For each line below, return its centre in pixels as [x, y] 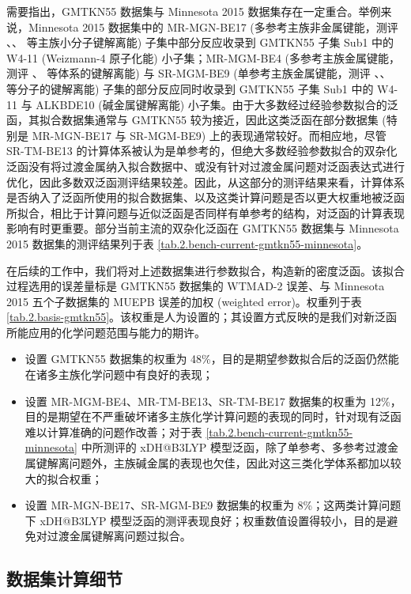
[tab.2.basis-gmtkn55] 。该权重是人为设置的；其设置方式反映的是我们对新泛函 [202, 317]
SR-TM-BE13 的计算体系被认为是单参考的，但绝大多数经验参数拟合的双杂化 [202, 151]
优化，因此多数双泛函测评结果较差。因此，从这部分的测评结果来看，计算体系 [205, 182]
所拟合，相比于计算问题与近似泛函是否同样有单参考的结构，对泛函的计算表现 [205, 212]
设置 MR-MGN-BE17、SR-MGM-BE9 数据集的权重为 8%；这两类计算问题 [213, 505]
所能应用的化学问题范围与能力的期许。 [106, 332]
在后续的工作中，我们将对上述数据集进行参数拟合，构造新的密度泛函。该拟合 [205, 270]
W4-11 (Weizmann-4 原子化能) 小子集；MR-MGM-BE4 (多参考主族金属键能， [204, 57]
